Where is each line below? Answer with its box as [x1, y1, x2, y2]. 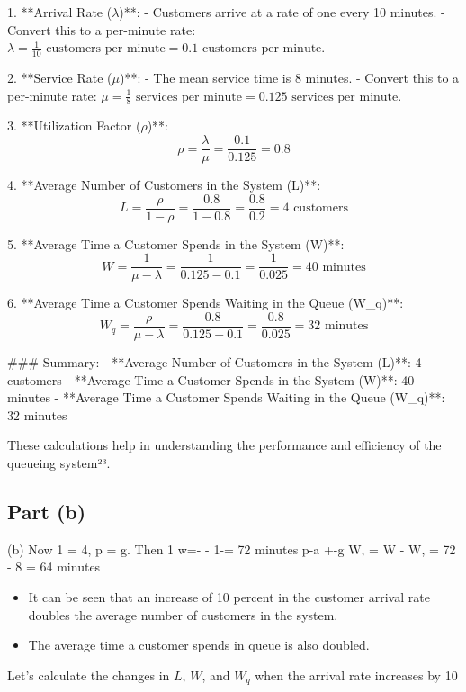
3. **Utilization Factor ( [7, 116, 141, 135]
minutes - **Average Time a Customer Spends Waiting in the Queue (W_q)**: [7, 388, 445, 407]
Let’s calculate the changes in [7, 665, 170, 684]
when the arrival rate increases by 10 [255, 665, 458, 684]
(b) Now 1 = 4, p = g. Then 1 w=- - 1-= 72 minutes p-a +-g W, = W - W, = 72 [7, 539, 456, 558]
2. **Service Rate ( [7, 68, 112, 87]
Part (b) [7, 498, 86, 526]
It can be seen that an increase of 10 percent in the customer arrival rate [28, 588, 430, 607]
